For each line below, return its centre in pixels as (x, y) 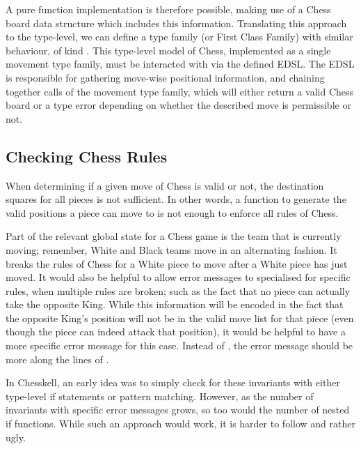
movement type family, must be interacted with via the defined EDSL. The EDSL (180, 64)
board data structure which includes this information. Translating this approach (176, 23)
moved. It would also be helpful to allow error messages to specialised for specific (178, 277)
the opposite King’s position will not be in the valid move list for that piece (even (180, 318)
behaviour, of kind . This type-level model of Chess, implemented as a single (168, 50)
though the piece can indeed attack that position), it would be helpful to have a (176, 332)
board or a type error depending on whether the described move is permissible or (178, 105)
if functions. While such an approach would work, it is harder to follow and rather (180, 424)
